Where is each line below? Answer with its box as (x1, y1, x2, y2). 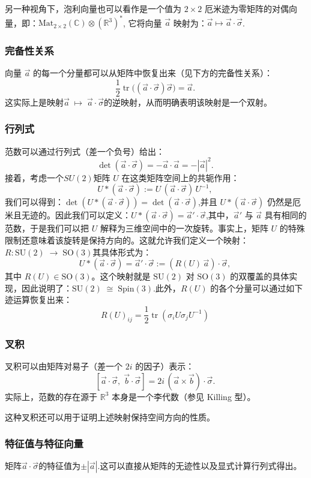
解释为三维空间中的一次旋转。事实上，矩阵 (100, 222, 268, 235)
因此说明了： (21, 281, 72, 294)
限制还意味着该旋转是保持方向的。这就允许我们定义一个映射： (5, 234, 249, 246)
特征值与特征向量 (5, 436, 83, 451)
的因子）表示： (135, 360, 195, 372)
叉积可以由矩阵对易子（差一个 (5, 360, 122, 372)
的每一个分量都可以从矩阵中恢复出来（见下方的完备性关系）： (33, 67, 273, 79)
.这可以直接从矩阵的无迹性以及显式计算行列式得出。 (97, 459, 302, 472)
